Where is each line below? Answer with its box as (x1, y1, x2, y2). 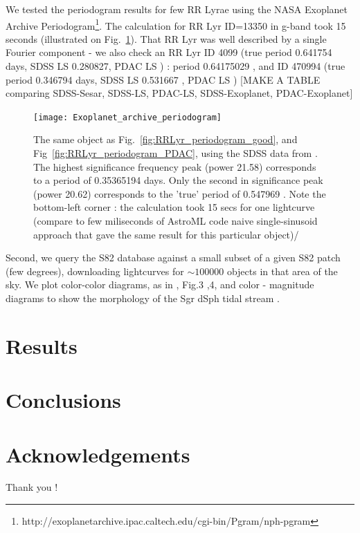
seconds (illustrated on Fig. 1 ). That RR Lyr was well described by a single (6, 31, 327, 46)
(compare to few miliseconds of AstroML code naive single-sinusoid (33, 214, 318, 228)
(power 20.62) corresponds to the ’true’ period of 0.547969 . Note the (33, 186, 326, 200)
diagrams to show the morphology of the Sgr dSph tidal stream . (6, 291, 280, 305)
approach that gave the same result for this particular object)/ (33, 227, 299, 241)
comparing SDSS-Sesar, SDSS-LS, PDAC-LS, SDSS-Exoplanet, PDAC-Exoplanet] (6, 86, 353, 100)
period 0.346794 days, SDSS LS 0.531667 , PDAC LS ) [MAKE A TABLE (6, 72, 321, 86)
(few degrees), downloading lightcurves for (6, 263, 184, 278)
